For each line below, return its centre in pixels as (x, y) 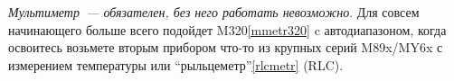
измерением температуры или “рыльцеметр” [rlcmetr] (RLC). (176, 64)
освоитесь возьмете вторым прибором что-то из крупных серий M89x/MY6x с (226, 47)
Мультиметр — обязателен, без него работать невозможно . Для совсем (214, 12)
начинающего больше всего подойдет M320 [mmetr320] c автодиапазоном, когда (227, 29)
